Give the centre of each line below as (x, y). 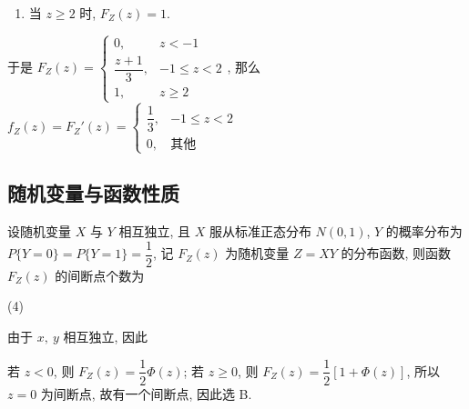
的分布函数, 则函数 (396, 253)
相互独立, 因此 (106, 336)
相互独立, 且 (154, 231)
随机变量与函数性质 (93, 193)
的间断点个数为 (100, 275)
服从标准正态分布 (260, 231)
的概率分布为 (424, 231)
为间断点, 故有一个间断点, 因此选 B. (146, 393)
